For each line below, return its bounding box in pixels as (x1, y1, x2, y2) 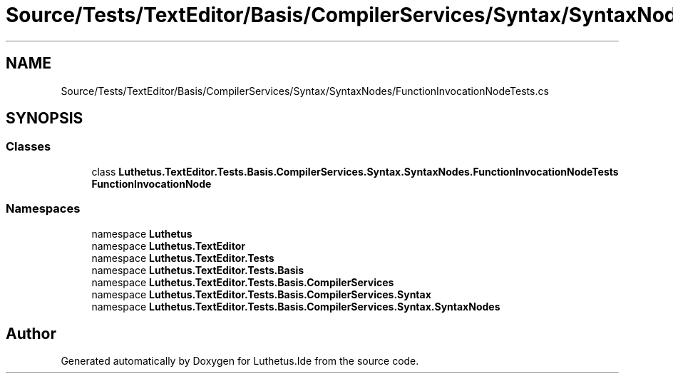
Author (6, 324, 56, 343)
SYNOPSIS (6, 109, 83, 128)
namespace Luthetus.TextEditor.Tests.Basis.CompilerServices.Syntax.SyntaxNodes (91, 300, 500, 313)
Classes (6, 139, 51, 154)
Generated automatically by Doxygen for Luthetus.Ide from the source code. (61, 355, 419, 368)
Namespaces (6, 201, 81, 216)
